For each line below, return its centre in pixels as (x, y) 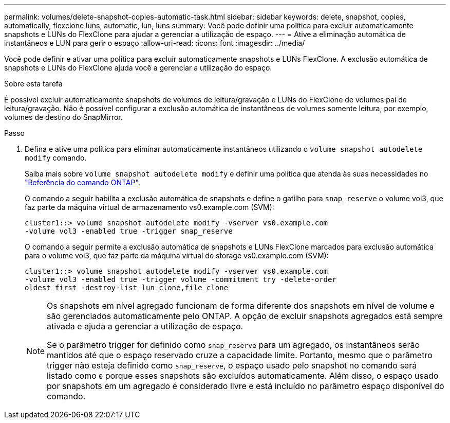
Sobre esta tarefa (33, 84)
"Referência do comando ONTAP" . (82, 182)
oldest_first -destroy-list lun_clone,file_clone (127, 288)
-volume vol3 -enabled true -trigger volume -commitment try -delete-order (181, 279)
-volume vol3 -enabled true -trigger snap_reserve (129, 231)
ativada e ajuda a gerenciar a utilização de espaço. (145, 326)
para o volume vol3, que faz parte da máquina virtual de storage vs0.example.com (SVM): (177, 255)
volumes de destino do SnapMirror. (63, 117)
